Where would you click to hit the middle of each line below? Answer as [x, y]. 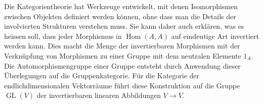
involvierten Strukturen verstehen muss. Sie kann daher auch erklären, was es [124, 26]
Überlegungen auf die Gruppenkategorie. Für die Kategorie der [102, 75]
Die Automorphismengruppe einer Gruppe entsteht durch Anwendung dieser [122, 65]
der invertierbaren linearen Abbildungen [99, 95]
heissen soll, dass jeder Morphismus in [63, 36]
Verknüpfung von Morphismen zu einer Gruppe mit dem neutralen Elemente [123, 55]
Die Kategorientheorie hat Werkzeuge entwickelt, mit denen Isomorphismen [121, 6]
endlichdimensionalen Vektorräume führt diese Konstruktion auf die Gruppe [122, 85]
